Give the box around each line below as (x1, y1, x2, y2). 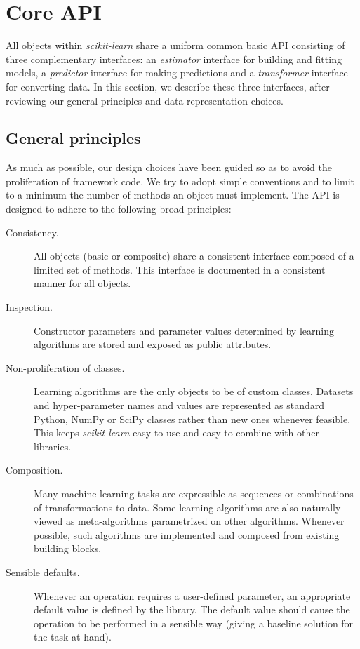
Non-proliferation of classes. (6, 360, 125, 375)
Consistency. (6, 225, 59, 239)
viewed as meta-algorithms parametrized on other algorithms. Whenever (34, 514, 345, 528)
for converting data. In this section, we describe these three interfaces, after (6, 79, 330, 93)
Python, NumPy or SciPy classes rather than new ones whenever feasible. (34, 411, 351, 426)
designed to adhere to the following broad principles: (6, 201, 232, 216)
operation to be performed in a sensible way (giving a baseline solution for (34, 615, 354, 630)
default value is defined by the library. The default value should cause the (34, 602, 350, 617)
